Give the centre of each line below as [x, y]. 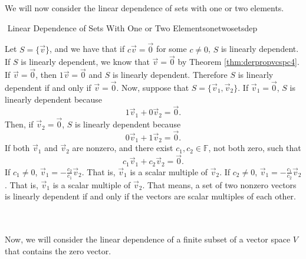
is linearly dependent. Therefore [170, 75]
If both [17, 148]
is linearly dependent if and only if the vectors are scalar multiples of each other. [151, 196]
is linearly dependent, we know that [85, 62]
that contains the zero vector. [58, 250]
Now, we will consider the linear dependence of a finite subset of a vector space [148, 239]
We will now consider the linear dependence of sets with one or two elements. [144, 8]
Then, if [19, 124]
